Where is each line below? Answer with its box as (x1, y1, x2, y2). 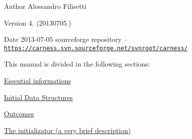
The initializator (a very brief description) (4, 125, 131, 135)
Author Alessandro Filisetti (4, 1, 86, 11)
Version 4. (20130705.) (4, 17, 72, 28)
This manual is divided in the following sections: (4, 59, 150, 69)
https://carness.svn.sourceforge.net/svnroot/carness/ (4, 44, 188, 52)
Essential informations (4, 75, 71, 86)
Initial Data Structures (4, 92, 73, 102)
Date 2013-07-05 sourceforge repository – (4, 34, 128, 44)
